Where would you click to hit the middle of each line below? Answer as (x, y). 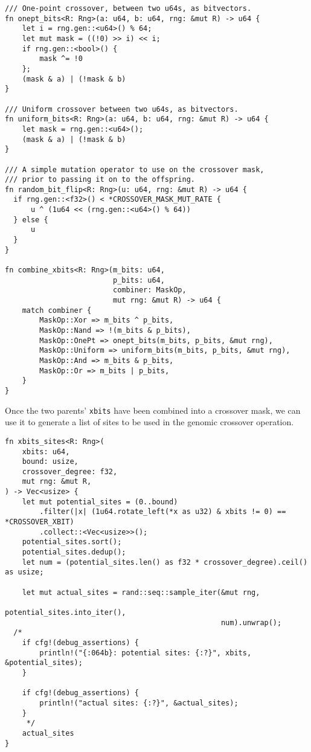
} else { (31, 220)
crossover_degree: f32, (70, 471)
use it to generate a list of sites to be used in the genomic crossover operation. (149, 422)
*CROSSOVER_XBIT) (40, 522)
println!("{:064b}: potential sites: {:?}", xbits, (146, 653)
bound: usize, (50, 462)
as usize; (24, 572)
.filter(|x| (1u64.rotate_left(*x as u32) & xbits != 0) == (163, 512)
